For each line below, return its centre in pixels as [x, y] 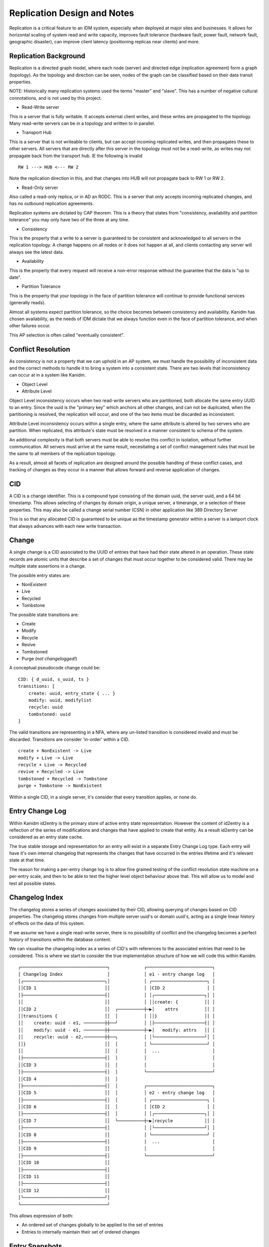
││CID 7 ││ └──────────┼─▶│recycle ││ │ [117, 1121]
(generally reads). [27, 303]
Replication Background [47, 56]
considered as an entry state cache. [46, 837]
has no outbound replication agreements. [52, 204]
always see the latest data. [37, 252]
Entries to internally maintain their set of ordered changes [81, 1232]
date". [15, 277]
